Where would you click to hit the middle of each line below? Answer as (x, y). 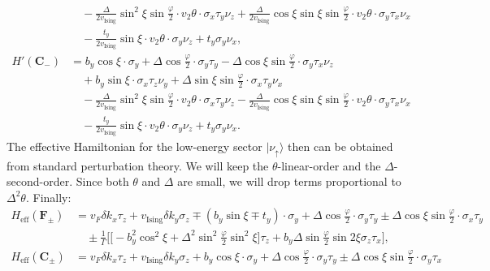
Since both (102, 181)
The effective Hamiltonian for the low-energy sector (134, 146)
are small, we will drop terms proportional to (289, 181)
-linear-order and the (329, 165)
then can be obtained (340, 146)
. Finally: (48, 197)
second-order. (40, 181)
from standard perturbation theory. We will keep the (138, 165)
